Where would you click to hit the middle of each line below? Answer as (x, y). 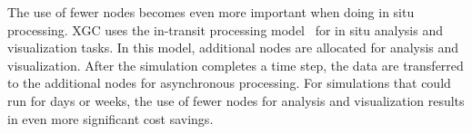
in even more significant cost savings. (110, 118)
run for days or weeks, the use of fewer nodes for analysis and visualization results (236, 100)
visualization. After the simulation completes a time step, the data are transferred (236, 65)
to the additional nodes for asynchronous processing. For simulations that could (229, 83)
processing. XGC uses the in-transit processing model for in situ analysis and (225, 29)
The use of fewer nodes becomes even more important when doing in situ (211, 12)
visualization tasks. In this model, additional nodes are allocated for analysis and (233, 48)
